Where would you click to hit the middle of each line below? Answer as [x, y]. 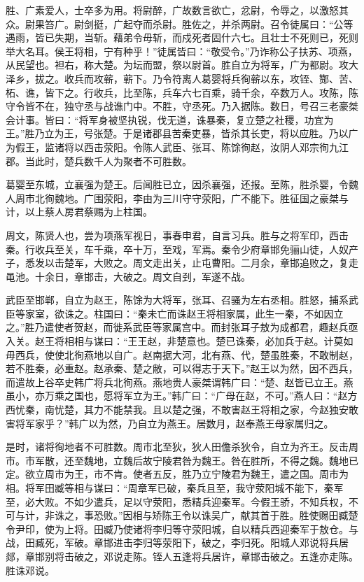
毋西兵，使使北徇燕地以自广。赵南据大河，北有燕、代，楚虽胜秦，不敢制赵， [182, 354]
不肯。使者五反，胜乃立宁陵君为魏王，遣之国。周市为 [226, 474]
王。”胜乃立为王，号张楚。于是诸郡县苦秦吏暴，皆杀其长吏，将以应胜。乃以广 [182, 133]
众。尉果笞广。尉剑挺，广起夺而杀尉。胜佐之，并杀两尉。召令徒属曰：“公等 [180, 23]
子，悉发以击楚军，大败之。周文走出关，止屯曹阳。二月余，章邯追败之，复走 [182, 263]
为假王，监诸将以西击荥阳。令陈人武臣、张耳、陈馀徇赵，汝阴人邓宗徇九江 [177, 147]
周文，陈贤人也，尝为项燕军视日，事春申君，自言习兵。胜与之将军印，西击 [177, 235]
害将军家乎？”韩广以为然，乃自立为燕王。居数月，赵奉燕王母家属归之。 [170, 423]
